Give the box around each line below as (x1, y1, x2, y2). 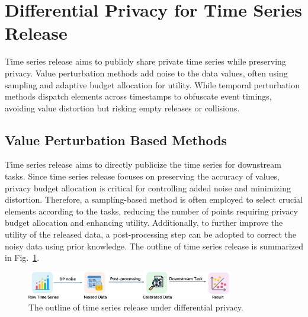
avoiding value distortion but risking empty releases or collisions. (5, 101, 240, 114)
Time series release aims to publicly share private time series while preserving (5, 55, 286, 68)
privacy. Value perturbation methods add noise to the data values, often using (5, 66, 288, 79)
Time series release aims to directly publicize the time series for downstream (5, 158, 281, 171)
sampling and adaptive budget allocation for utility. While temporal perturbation (5, 78, 300, 91)
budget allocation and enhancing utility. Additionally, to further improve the (5, 216, 283, 229)
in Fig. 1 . (5, 251, 40, 264)
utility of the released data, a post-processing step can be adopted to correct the (5, 228, 297, 241)
